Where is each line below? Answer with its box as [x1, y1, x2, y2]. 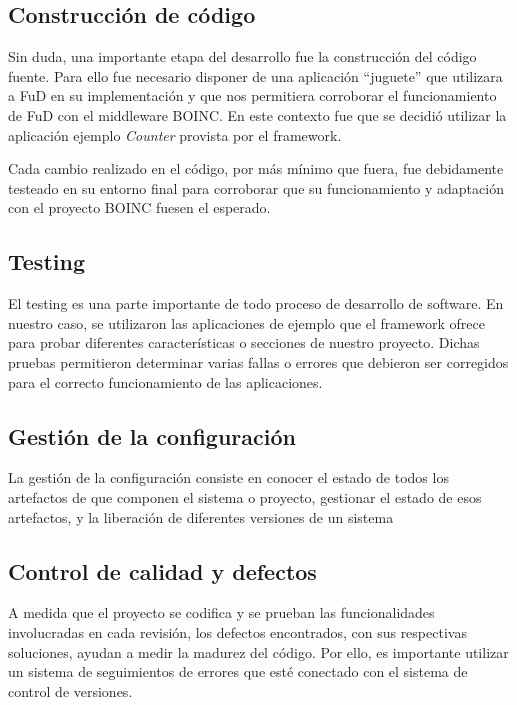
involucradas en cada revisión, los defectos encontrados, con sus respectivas [8, 621, 467, 642]
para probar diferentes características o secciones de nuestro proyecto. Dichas [8, 332, 480, 353]
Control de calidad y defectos [8, 555, 317, 586]
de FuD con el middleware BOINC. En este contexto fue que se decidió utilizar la [8, 104, 507, 125]
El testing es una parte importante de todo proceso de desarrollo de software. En [8, 293, 504, 314]
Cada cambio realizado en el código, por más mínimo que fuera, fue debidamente [8, 158, 504, 179]
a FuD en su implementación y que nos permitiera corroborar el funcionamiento [8, 85, 497, 106]
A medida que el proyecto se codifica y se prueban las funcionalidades [8, 602, 435, 623]
